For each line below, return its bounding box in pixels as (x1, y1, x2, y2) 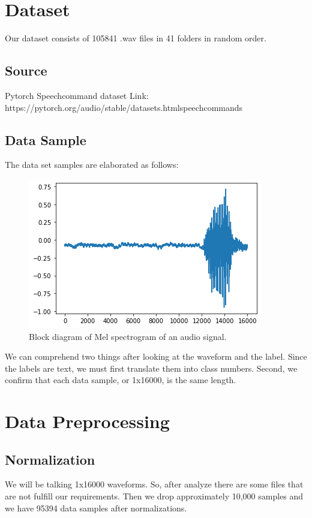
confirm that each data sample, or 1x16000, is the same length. (5, 374, 236, 386)
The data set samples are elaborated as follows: (5, 158, 179, 171)
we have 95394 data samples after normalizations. (5, 501, 187, 514)
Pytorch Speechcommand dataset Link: (5, 89, 149, 101)
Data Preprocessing (5, 409, 170, 433)
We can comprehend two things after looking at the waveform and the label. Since (5, 350, 307, 363)
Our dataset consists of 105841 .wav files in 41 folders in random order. (5, 32, 266, 44)
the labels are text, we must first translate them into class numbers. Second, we (5, 362, 298, 374)
